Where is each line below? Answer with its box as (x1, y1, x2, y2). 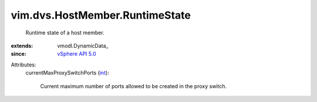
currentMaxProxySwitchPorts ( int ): (25, 69, 110, 76)
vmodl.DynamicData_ (57, 42, 109, 49)
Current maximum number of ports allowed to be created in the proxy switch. (40, 82, 227, 90)
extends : (11, 42, 33, 49)
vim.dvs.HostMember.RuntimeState (11, 9, 191, 22)
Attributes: (11, 61, 36, 68)
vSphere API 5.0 (57, 50, 96, 58)
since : (11, 50, 26, 58)
